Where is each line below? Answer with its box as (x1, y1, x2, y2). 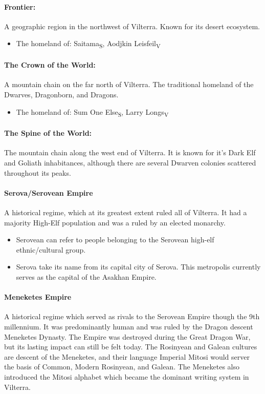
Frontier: (4, 1, 36, 12)
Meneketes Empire (4, 292, 72, 302)
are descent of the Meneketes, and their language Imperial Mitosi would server (4, 351, 250, 362)
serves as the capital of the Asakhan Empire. (16, 271, 157, 282)
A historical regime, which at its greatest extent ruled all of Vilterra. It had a (4, 207, 247, 217)
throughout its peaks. (4, 167, 71, 178)
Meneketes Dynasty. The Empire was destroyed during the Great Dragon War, (4, 331, 251, 342)
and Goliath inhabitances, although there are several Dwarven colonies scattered (4, 157, 256, 168)
